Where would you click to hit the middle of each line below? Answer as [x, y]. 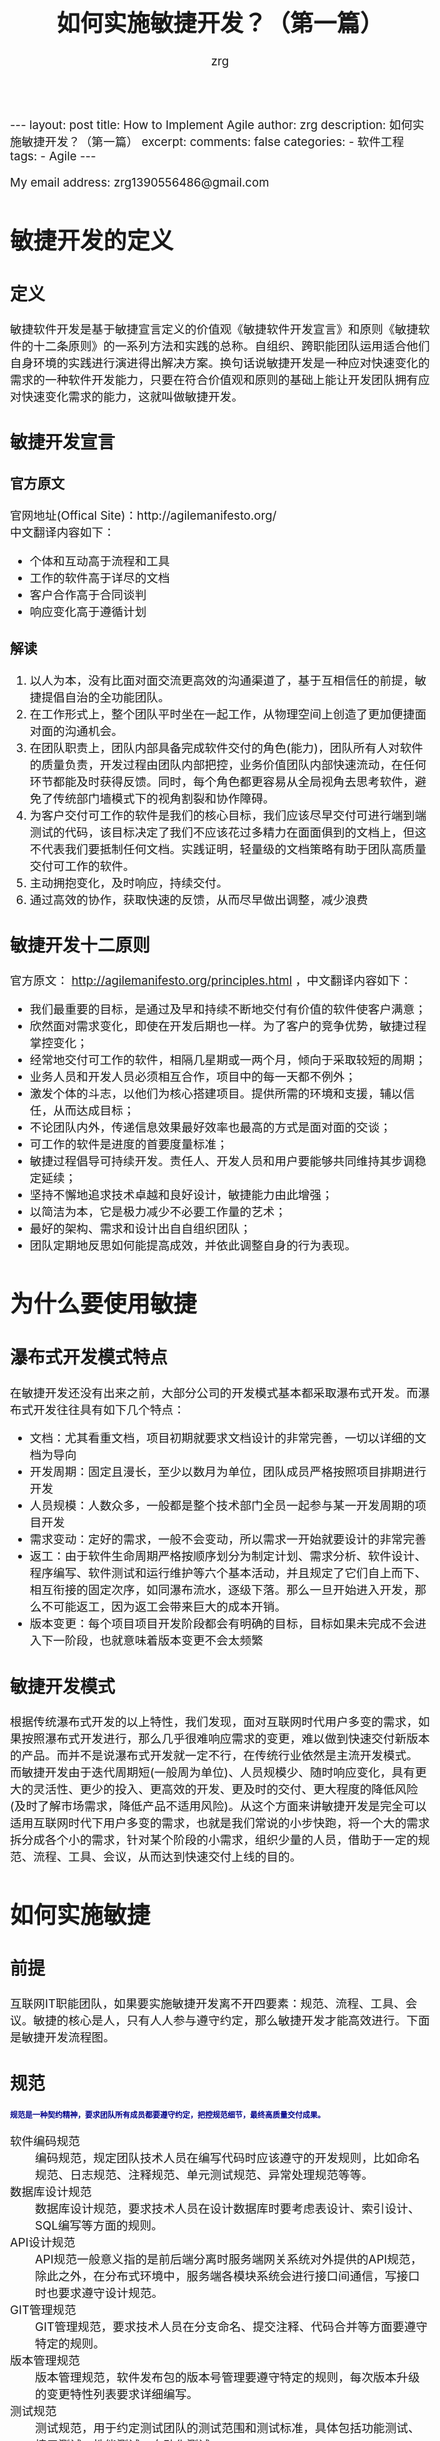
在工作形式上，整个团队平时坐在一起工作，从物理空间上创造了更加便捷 [222, 714]
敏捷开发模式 [63, 1686]
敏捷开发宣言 [63, 442]
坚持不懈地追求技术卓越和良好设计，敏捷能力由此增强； [181, 1195]
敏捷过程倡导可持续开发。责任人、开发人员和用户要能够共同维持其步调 [222, 1161]
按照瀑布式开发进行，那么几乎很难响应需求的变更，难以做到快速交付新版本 [225, 1738]
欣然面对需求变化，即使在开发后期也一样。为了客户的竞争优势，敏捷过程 [228, 1026]
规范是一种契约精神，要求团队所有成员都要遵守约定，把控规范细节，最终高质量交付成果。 [168, 2115]
